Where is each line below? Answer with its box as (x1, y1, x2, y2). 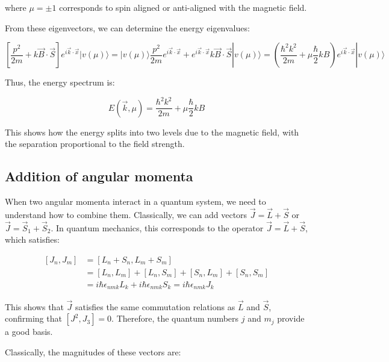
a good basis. (5, 325, 53, 338)
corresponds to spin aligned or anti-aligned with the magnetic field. (59, 1, 307, 13)
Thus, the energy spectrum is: (5, 76, 115, 89)
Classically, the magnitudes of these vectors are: (5, 345, 181, 358)
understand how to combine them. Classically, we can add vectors (5, 208, 247, 220)
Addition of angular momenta (5, 167, 193, 186)
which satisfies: (5, 233, 60, 246)
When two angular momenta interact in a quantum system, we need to (5, 195, 266, 208)
